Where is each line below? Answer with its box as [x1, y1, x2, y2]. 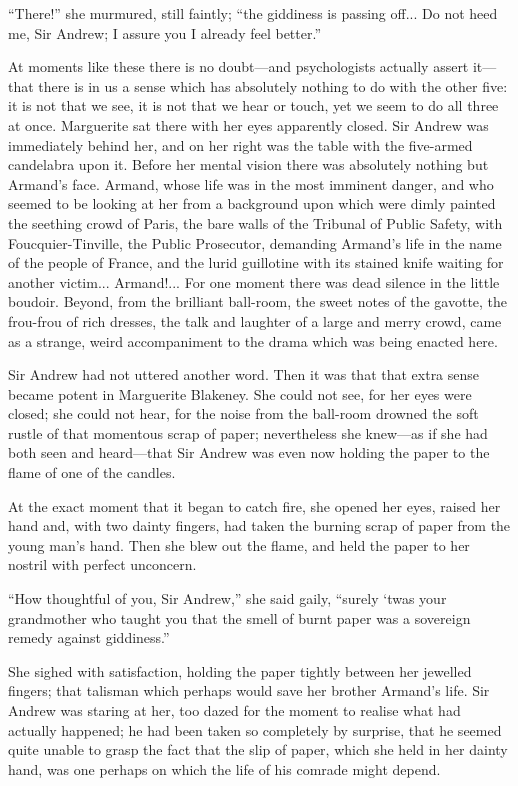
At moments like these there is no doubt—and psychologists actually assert [8, 56, 469, 77]
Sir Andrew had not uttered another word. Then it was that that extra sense [8, 364, 480, 385]
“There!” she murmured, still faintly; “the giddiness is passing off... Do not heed [8, 3, 498, 23]
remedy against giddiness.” [8, 627, 170, 648]
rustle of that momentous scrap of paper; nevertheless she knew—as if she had [8, 422, 488, 443]
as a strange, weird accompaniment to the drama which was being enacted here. [8, 330, 498, 351]
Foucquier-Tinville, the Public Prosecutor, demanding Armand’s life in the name [8, 232, 502, 253]
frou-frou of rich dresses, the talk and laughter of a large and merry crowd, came [8, 310, 502, 331]
